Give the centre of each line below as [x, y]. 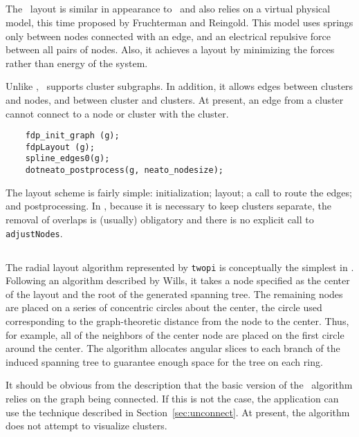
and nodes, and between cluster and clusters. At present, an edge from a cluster [175, 99]
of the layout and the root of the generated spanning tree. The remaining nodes [174, 294]
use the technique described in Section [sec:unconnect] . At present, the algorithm [178, 412]
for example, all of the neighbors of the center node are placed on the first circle [175, 334]
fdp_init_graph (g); [72, 136]
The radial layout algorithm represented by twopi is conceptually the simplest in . [180, 267]
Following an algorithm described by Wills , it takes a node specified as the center [178, 280]
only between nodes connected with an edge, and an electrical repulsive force [168, 36]
